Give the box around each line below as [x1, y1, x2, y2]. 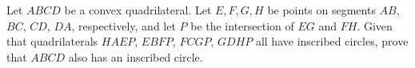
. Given [357, 17, 393, 34]
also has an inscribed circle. [68, 48, 203, 65]
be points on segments [267, 2, 376, 18]
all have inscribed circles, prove [255, 33, 409, 50]
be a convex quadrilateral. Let [64, 2, 212, 18]
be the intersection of [190, 17, 294, 34]
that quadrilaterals [6, 33, 98, 50]
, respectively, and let [71, 17, 176, 34]
